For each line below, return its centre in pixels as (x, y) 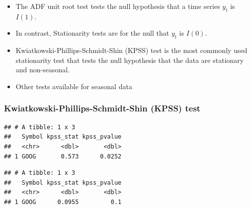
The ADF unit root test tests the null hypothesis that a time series (118, 6)
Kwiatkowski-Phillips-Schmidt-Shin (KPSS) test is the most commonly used (131, 50)
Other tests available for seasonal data (74, 86)
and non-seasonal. (43, 70)
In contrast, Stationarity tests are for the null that (92, 33)
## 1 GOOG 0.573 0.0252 (63, 156)
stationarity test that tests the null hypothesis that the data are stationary (130, 60)
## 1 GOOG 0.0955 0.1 (63, 202)
